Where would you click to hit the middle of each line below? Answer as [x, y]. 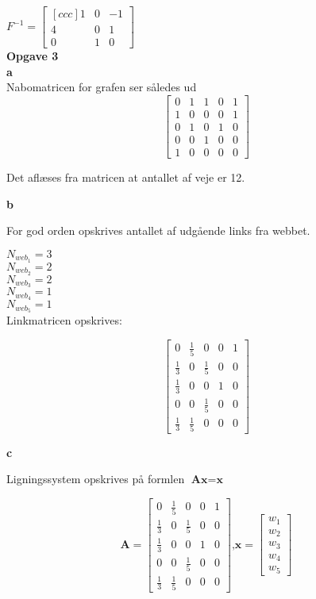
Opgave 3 [33, 56]
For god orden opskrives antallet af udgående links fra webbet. [158, 230]
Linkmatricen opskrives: [64, 320]
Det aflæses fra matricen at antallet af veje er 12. [126, 177]
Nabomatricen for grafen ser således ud [102, 87]
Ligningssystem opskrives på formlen [96, 479]
